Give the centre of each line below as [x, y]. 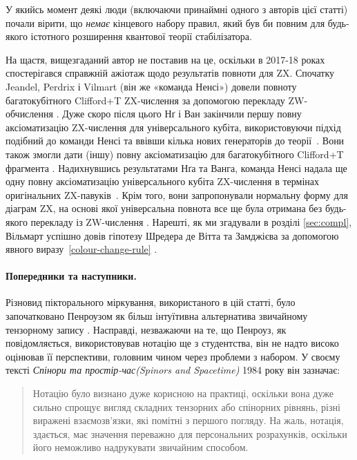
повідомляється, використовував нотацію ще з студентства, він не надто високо [172, 343]
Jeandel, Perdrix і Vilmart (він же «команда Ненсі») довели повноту [151, 86]
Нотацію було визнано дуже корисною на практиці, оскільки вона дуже [183, 393]
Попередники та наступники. [71, 276]
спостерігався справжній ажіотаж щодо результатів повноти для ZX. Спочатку [170, 73]
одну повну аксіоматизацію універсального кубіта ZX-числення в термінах [163, 181]
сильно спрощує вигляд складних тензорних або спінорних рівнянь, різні [186, 406]
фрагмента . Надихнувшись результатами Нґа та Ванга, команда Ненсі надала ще [176, 167]
